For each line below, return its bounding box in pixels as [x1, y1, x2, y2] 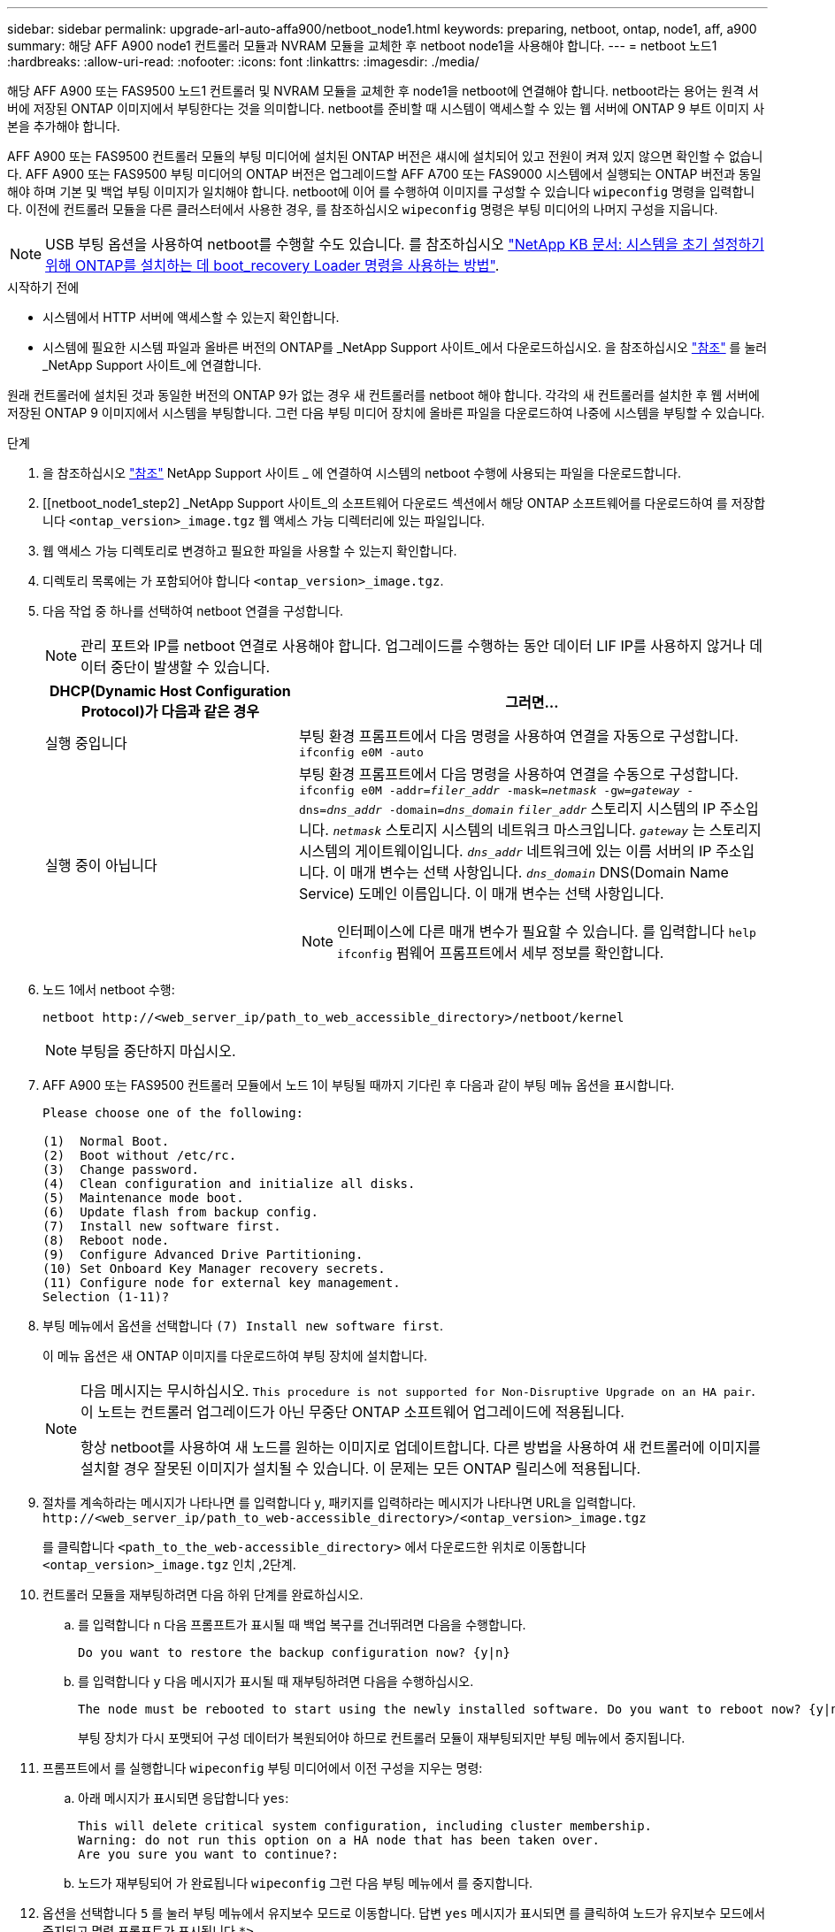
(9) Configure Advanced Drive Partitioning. [42, 1247, 364, 1261]
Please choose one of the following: [42, 1106, 304, 1120]
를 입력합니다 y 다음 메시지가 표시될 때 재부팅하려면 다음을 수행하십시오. [78, 1674, 474, 1689]
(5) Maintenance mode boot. [42, 1191, 244, 1205]
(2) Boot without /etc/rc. [42, 1148, 237, 1162]
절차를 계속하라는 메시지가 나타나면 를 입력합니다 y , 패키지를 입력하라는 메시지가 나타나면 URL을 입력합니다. [42, 1495, 636, 1510]
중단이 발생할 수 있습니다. [111, 658, 271, 676]
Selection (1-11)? [42, 1290, 170, 1304]
